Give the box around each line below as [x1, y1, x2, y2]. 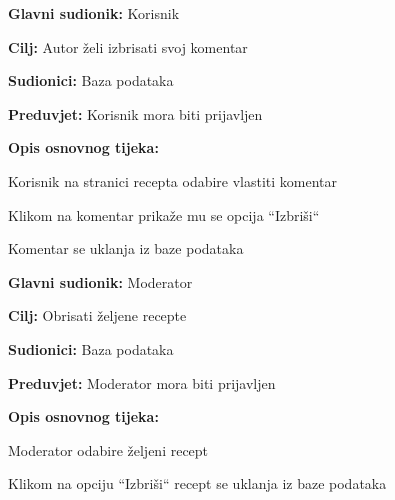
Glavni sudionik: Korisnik [8, 3, 180, 23]
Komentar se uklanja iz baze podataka [8, 238, 244, 259]
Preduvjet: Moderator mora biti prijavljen [8, 372, 276, 393]
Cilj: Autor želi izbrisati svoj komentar [8, 36, 248, 57]
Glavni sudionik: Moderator [8, 271, 193, 292]
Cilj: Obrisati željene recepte [8, 305, 187, 326]
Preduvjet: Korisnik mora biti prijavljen [8, 103, 263, 124]
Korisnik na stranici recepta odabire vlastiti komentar [8, 170, 338, 191]
